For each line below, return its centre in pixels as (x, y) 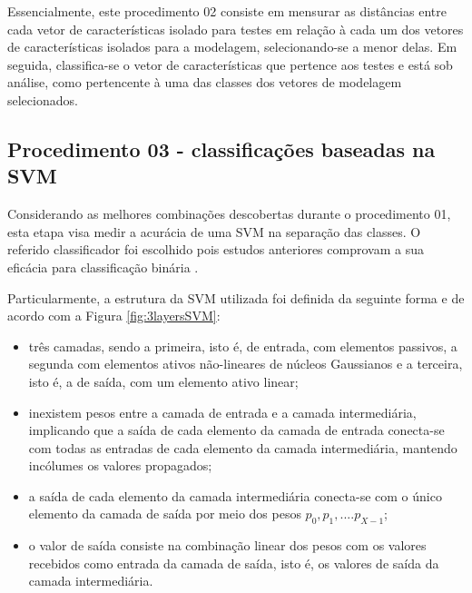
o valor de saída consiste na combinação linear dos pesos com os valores (227, 545)
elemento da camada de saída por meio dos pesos (165, 514)
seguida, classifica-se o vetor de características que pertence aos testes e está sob (230, 64)
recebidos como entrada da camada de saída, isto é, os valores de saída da (234, 563)
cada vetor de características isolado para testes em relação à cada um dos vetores (236, 29)
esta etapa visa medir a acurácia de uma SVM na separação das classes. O (214, 231)
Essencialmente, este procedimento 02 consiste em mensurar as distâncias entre (227, 11)
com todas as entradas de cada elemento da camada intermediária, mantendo (243, 447)
